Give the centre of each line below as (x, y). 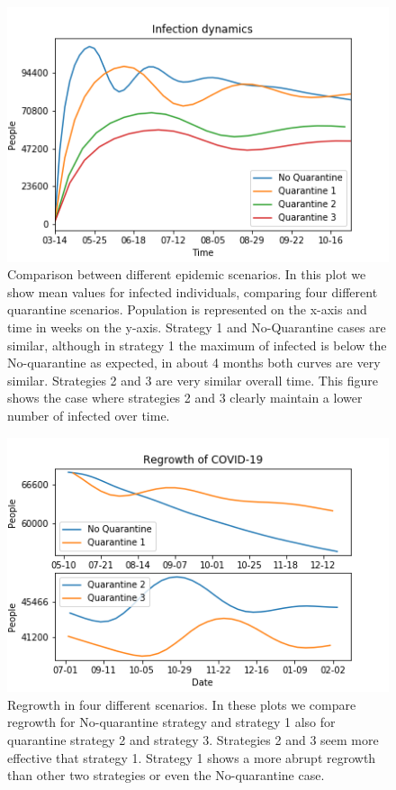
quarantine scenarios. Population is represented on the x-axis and (187, 309)
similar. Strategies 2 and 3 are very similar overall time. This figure (193, 380)
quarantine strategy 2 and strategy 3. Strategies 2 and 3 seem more (193, 740)
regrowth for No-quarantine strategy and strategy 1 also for (171, 722)
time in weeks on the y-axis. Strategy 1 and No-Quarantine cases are (197, 327)
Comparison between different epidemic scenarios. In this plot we (187, 274)
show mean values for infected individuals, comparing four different (193, 291)
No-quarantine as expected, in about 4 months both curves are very (194, 363)
